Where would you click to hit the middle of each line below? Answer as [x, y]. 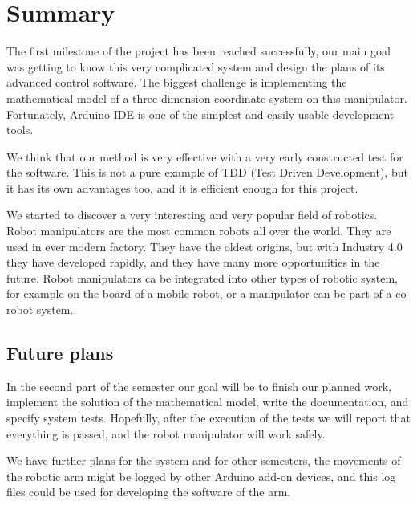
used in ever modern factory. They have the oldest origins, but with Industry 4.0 [204, 246]
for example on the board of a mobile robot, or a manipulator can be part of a [199, 293]
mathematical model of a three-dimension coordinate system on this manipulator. [207, 98]
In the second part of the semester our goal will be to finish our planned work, [199, 386]
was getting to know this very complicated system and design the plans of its [196, 66]
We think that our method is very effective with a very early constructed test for [205, 156]
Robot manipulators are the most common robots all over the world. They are [199, 231]
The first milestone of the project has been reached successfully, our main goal [198, 51]
